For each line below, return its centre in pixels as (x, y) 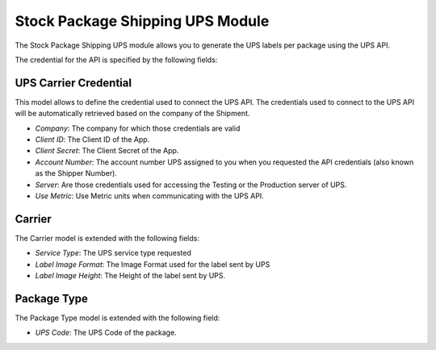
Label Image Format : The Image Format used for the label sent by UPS (153, 264)
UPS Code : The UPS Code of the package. (106, 333)
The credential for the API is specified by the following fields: (116, 60)
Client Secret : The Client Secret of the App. (107, 151)
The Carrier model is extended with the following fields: (107, 238)
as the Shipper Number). (76, 173)
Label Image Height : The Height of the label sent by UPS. (130, 276)
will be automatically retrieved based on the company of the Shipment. (132, 114)
